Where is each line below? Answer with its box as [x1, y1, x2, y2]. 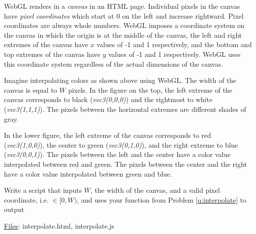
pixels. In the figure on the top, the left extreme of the [68, 84, 232, 95]
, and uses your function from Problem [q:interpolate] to [77, 194, 247, 205]
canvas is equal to [4, 84, 57, 95]
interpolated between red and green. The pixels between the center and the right [4, 158, 247, 169]
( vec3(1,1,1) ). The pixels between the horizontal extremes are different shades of [4, 104, 246, 114]
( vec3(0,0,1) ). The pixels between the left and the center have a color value [4, 149, 231, 159]
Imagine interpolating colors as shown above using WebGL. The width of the [4, 75, 236, 85]
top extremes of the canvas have [4, 49, 100, 59]
